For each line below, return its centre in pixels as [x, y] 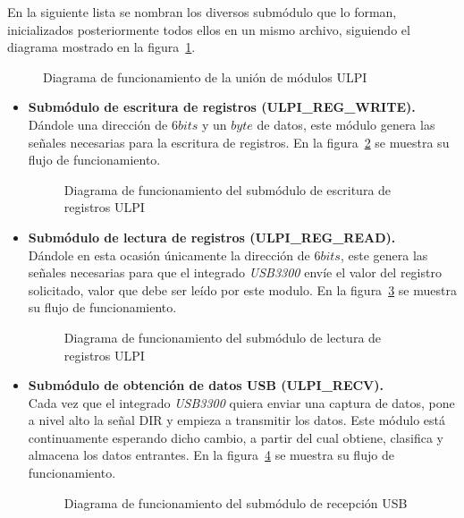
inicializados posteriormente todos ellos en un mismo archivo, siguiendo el [209, 29]
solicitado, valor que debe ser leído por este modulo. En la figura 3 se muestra [242, 289]
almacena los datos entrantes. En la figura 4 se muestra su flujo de [211, 455]
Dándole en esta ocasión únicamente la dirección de [169, 255]
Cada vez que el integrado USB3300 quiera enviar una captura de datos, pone [241, 402]
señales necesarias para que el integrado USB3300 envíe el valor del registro [235, 272]
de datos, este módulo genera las [346, 124]
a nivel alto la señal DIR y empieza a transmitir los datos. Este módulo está [236, 420]
